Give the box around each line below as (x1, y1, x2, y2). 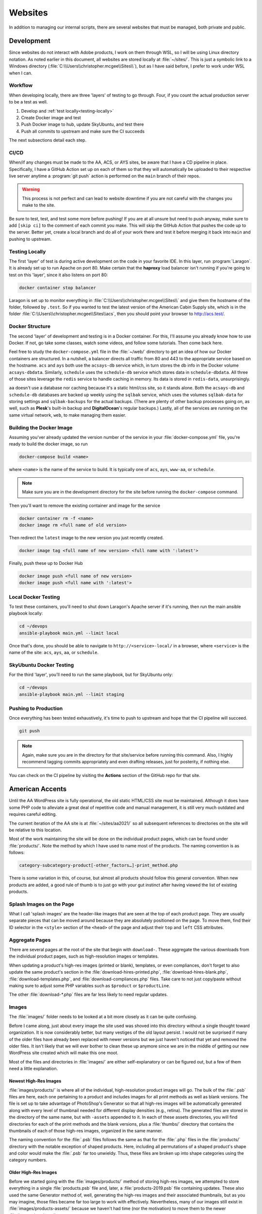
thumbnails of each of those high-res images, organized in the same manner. (9, 1128, 163, 1133)
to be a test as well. (9, 99, 48, 105)
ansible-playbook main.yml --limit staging (19, 691, 125, 697)
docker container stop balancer (19, 285, 97, 290)
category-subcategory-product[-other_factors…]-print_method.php (19, 862, 178, 868)
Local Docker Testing (9, 593, 60, 600)
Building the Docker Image (9, 424, 73, 431)
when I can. (9, 70, 33, 76)
